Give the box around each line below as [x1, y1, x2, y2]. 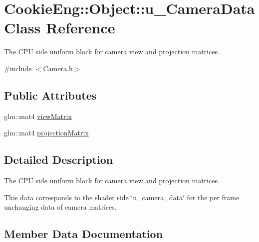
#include [4, 63, 32, 73]
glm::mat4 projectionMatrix [4, 127, 89, 138]
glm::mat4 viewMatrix [4, 111, 72, 121]
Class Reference [4, 17, 115, 38]
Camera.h [43, 63, 73, 73]
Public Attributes [4, 87, 97, 103]
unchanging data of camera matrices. [4, 202, 117, 212]
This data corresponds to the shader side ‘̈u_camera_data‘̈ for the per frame [4, 192, 240, 202]
